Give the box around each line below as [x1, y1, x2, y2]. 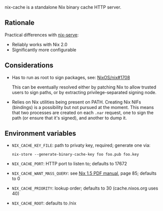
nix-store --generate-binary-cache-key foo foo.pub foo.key [11, 152, 139, 157]
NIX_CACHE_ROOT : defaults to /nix [11, 200, 77, 206]
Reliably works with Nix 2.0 [11, 41, 68, 47]
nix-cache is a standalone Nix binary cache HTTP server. [4, 4, 121, 10]
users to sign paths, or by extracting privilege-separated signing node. [11, 89, 157, 95]
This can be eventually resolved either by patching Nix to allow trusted [11, 84, 157, 90]
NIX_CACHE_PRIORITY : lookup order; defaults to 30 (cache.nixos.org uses [11, 185, 159, 191]
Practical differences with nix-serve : [4, 32, 79, 38]
